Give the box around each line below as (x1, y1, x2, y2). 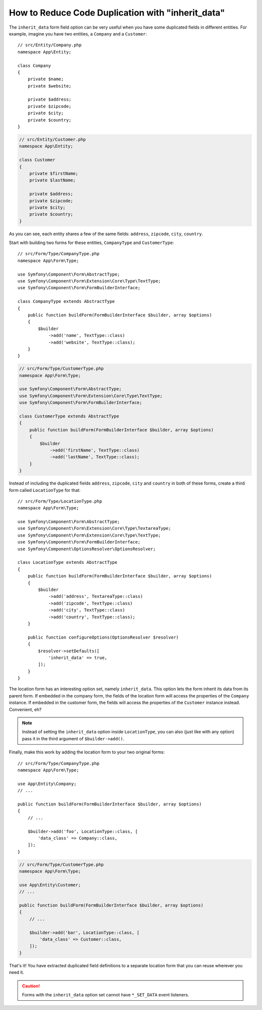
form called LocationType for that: (9, 487, 81, 493)
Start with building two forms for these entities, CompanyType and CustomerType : (9, 240, 174, 245)
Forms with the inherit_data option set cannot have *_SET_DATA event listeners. (22, 992, 189, 997)
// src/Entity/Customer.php (19, 137, 86, 142)
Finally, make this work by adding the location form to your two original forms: (9, 749, 165, 755)
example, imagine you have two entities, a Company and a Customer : (9, 31, 147, 36)
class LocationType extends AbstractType (17, 559, 117, 565)
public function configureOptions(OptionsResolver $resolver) (27, 634, 179, 640)
